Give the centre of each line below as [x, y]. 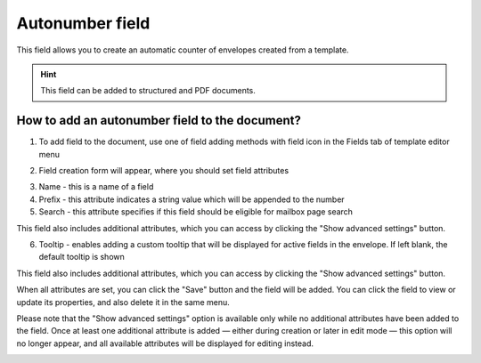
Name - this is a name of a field [96, 187]
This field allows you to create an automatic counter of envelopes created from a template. [183, 50]
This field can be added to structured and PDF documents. [148, 91]
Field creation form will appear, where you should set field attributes [164, 171]
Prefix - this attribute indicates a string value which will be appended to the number [192, 199]
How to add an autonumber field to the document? [159, 121]
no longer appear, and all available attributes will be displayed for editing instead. [165, 343]
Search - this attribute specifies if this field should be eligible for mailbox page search [196, 212]
